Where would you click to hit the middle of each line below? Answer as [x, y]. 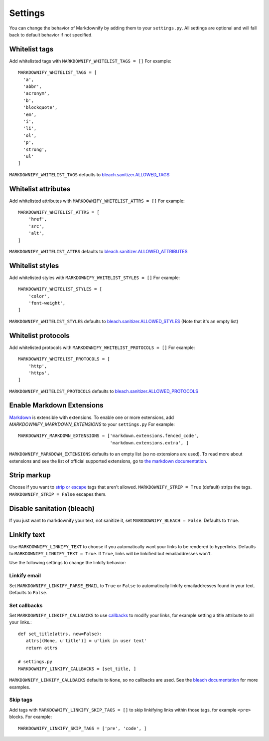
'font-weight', [47, 303]
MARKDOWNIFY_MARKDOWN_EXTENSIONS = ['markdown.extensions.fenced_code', [109, 436]
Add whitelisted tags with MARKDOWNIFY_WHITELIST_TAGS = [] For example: [90, 61]
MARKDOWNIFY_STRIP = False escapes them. [58, 494]
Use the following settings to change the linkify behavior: [68, 563]
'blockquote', [40, 108]
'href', [38, 219]
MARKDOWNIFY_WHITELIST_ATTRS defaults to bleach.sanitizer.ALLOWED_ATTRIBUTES [98, 251]
